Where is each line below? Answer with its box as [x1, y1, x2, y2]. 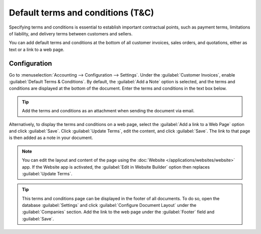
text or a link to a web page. [9, 47, 65, 52]
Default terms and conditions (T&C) [9, 7, 154, 18]
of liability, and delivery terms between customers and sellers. [9, 31, 133, 36]
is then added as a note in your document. [9, 135, 93, 140]
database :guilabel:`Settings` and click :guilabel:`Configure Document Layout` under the [22, 203, 197, 208]
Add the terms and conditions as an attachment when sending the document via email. [22, 108, 195, 114]
